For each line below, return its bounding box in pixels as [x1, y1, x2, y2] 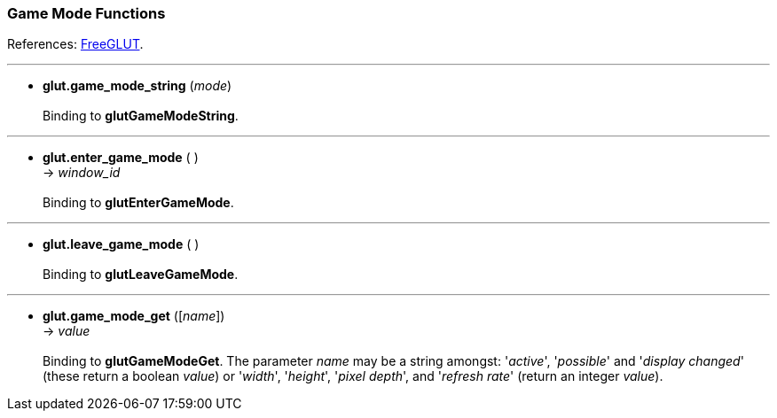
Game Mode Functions [7, 4, 166, 22]
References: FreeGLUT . [7, 36, 144, 52]
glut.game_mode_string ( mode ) [43, 78, 232, 94]
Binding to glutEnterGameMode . [43, 195, 234, 211]
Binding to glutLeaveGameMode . [43, 267, 239, 283]
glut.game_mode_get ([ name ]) [43, 308, 225, 324]
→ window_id [43, 165, 121, 181]
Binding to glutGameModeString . [43, 108, 239, 124]
